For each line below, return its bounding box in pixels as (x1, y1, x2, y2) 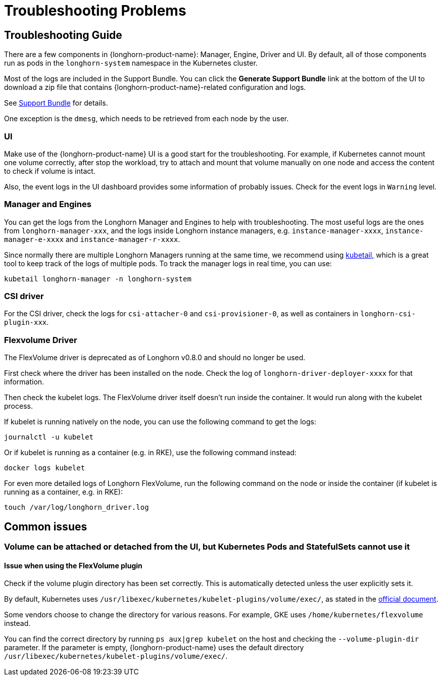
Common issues (4, 520, 87, 533)
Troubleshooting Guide (4, 28, 122, 41)
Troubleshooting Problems (4, 2, 186, 19)
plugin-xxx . (4, 318, 49, 327)
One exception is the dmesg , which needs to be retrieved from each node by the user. (4, 114, 289, 123)
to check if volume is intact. (4, 166, 95, 175)
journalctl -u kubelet (4, 433, 94, 442)
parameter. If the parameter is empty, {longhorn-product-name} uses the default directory (4, 643, 304, 652)
